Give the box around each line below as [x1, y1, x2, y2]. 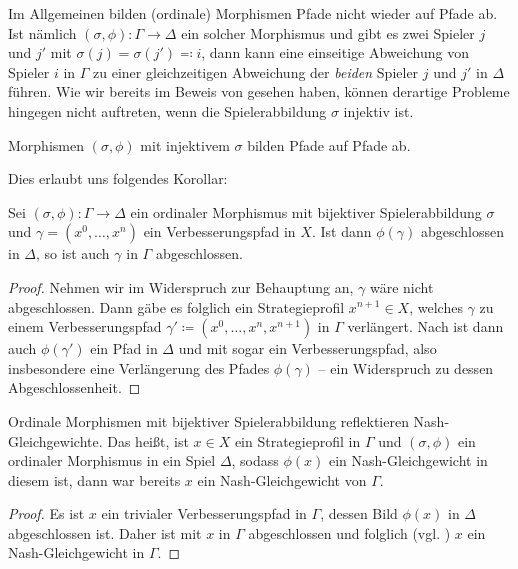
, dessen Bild [320, 503, 398, 524]
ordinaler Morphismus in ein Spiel [8, 450, 216, 471]
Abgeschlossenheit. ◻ [8, 377, 141, 398]
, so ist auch [36, 243, 110, 264]
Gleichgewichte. [8, 430, 103, 451]
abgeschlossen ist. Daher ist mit [8, 522, 202, 543]
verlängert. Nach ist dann [347, 316, 504, 337]
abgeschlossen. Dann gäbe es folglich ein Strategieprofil [8, 296, 345, 317]
